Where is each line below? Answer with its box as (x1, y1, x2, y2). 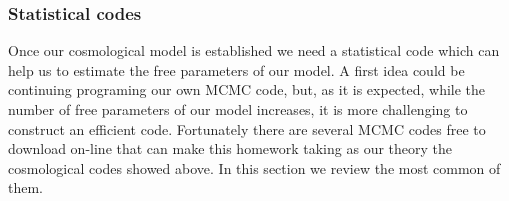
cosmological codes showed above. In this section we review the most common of (8, 157, 501, 178)
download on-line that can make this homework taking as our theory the (8, 138, 452, 159)
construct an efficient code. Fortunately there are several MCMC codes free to (8, 118, 486, 139)
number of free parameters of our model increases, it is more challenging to (8, 99, 468, 119)
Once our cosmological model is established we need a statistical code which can (8, 40, 500, 61)
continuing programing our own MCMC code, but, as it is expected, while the (8, 79, 486, 100)
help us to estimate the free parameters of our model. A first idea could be (8, 59, 465, 80)
